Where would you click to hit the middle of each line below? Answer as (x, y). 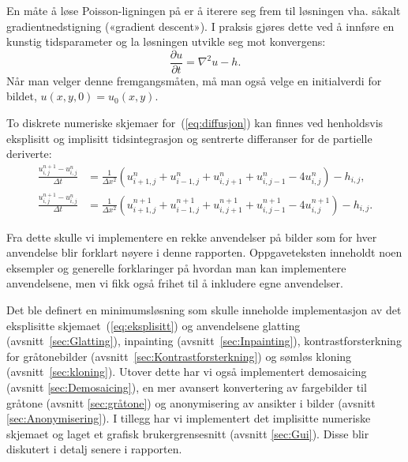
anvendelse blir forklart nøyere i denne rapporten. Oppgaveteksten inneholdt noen (204, 252)
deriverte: (29, 154)
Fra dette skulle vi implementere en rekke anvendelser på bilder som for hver (192, 237)
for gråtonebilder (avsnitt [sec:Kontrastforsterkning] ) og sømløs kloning (179, 356)
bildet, (22, 96)
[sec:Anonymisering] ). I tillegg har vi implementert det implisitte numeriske (189, 418)
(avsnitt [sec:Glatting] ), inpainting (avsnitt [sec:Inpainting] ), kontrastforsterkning (204, 341)
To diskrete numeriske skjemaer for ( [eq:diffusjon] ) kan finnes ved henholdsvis (195, 123)
